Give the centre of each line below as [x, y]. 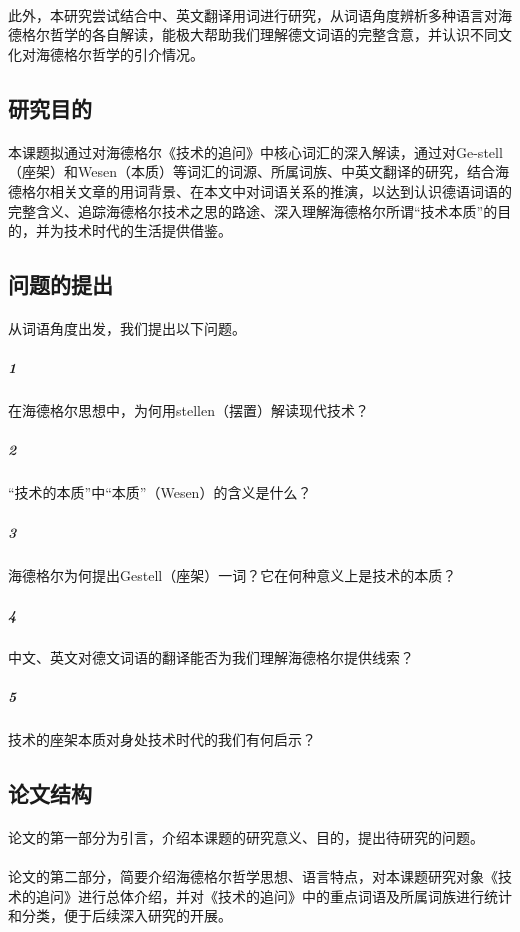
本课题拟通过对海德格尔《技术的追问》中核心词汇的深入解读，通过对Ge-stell [255, 151]
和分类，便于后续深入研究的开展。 [120, 915]
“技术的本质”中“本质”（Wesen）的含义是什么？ [160, 492]
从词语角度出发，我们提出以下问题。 [127, 328]
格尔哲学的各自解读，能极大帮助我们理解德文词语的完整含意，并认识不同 [259, 34]
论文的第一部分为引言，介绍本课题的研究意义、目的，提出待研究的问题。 [246, 836]
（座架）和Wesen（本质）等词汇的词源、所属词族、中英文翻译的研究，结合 [251, 171]
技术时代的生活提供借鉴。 [147, 230]
